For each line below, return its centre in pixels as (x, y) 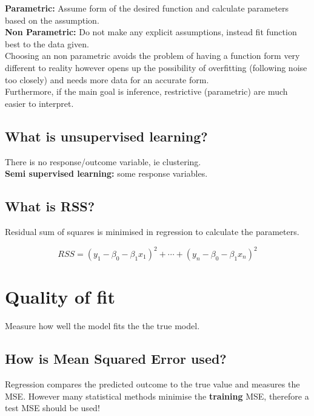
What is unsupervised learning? (106, 136)
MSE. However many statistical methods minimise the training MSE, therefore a (157, 396)
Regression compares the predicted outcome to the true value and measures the (152, 384)
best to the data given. (47, 43)
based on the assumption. (52, 20)
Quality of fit (60, 297)
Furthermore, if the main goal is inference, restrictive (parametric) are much (146, 91)
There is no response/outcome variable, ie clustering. (103, 161)
